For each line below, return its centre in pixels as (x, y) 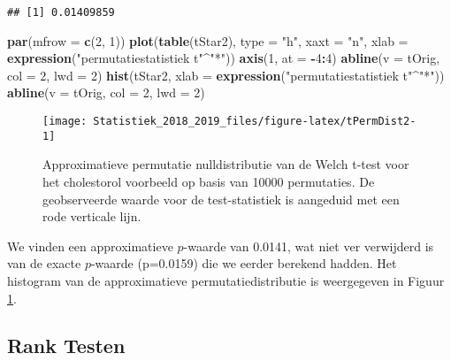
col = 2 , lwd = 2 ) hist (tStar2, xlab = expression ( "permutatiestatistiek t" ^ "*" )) (226, 75)
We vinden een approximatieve (90, 246)
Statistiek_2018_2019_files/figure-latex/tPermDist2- (255, 122)
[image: (65, 122)
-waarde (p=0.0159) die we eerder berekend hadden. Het (244, 263)
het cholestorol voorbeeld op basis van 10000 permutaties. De (209, 181)
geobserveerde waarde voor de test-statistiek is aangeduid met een (221, 199)
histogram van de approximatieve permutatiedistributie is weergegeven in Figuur (226, 280)
